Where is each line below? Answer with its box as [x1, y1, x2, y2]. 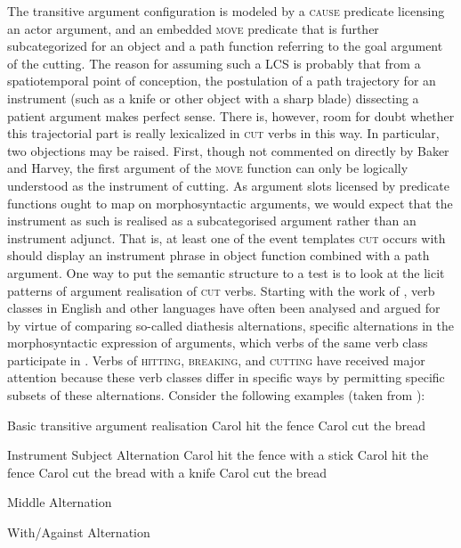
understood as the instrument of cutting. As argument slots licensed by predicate [7, 176, 449, 194]
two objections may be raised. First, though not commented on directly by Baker [7, 141, 449, 159]
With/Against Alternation [7, 523, 150, 542]
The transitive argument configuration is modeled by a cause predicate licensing [7, 2, 445, 20]
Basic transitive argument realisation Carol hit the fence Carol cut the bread [7, 415, 426, 434]
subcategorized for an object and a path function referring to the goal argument [7, 37, 443, 55]
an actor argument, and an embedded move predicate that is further [7, 19, 379, 37]
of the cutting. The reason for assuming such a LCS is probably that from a [7, 53, 421, 72]
